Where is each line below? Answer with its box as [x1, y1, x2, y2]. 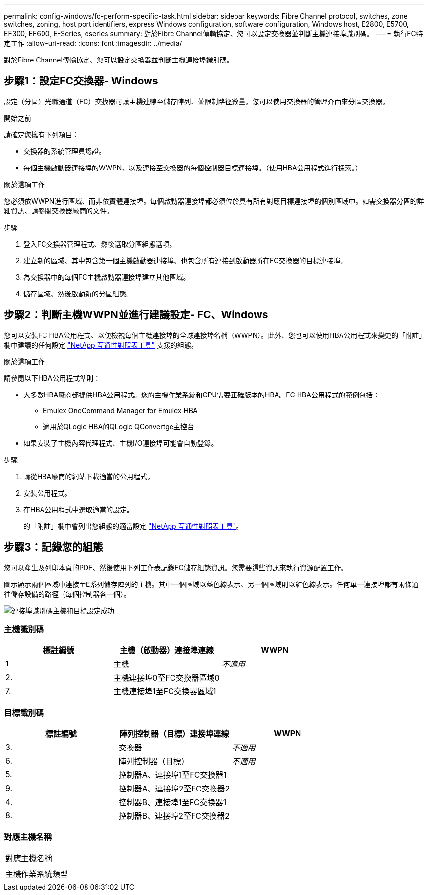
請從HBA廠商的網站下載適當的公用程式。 [23, 472, 154, 480]
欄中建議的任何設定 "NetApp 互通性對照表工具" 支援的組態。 [4, 340, 198, 349]
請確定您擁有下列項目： [4, 130, 79, 139]
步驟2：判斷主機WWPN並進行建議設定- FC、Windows [4, 309, 268, 321]
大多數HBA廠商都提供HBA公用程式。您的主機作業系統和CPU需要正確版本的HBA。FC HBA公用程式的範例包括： [23, 390, 380, 399]
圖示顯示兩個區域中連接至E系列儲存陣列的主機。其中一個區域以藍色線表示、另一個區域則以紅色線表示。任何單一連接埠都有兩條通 [4, 580, 419, 588]
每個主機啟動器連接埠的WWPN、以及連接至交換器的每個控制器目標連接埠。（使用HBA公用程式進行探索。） [23, 163, 362, 172]
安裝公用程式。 [23, 488, 71, 497]
